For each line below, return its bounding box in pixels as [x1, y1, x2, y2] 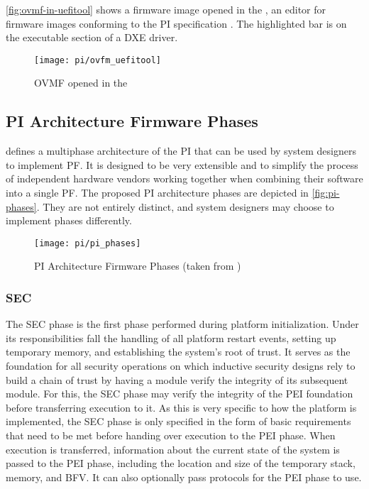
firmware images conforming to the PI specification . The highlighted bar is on [6, 16, 347, 31]
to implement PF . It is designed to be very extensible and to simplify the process [6, 157, 358, 172]
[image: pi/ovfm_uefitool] [34, 55, 161, 65]
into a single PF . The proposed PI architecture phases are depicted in [6, 185, 309, 200]
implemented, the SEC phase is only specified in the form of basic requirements [6, 414, 351, 429]
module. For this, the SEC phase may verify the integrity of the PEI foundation [6, 386, 353, 401]
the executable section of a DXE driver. [6, 30, 178, 45]
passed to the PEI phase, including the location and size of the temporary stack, [6, 456, 356, 471]
